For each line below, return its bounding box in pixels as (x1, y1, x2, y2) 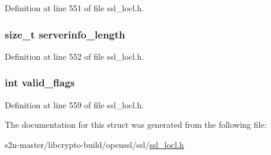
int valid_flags (5, 75, 75, 90)
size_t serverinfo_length (5, 27, 125, 41)
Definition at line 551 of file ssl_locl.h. (5, 2, 144, 14)
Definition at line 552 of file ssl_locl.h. (5, 50, 144, 62)
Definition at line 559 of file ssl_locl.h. (5, 98, 144, 111)
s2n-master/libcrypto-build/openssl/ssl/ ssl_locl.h (5, 138, 184, 150)
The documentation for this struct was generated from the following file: (5, 118, 267, 131)
